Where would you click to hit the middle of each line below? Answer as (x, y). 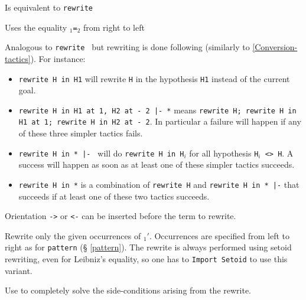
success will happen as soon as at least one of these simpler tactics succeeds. (157, 164)
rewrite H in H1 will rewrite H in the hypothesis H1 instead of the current (154, 78)
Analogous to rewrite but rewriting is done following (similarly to (127, 47)
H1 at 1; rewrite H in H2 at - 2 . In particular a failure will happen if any (160, 121)
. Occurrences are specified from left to (219, 235)
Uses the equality (36, 27)
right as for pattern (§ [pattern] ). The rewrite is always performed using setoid (148, 247)
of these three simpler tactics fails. (81, 133)
